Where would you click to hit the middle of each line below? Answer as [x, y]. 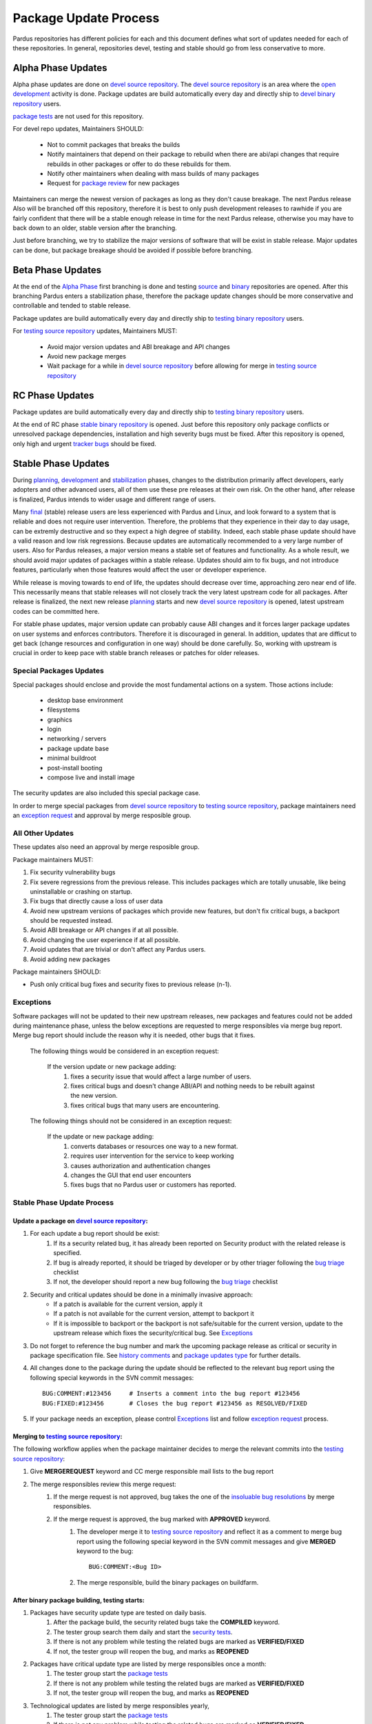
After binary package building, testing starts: [79, 1600]
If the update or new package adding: [101, 1136]
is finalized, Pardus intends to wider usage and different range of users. [114, 499]
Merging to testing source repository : [68, 1436]
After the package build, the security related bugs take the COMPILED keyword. [167, 1622]
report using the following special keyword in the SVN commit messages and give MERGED [206, 1541]
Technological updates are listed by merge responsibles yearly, [120, 1705]
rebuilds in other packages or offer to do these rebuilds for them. [139, 164]
